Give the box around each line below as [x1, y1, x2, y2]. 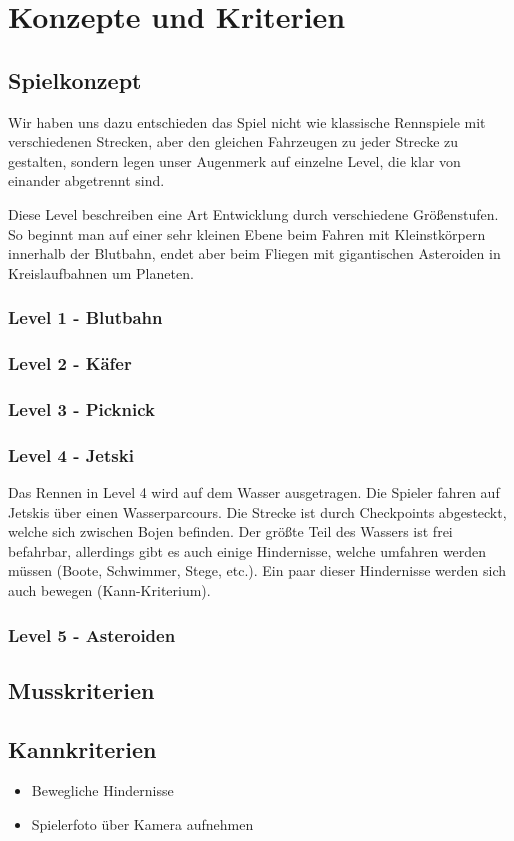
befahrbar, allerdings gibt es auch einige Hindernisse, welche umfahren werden [8, 540, 487, 561]
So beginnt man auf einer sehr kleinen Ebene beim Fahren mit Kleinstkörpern [8, 223, 486, 244]
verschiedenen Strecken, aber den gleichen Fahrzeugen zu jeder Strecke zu [8, 131, 459, 152]
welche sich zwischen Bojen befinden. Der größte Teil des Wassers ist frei [8, 521, 453, 542]
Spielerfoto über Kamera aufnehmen [31, 814, 254, 835]
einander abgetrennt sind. [8, 170, 165, 191]
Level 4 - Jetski [8, 442, 134, 467]
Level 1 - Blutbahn [8, 305, 163, 330]
